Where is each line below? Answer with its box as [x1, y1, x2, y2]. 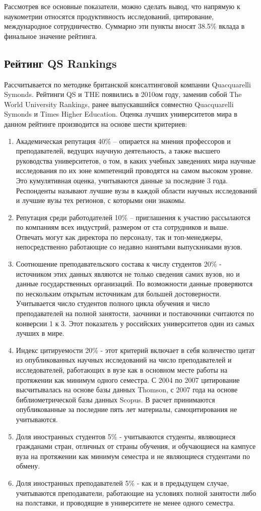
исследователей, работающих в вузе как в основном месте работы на [16, 365, 228, 375]
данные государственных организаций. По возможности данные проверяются [16, 278, 253, 289]
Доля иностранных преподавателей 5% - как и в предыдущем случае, [16, 477, 229, 488]
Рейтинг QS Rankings [4, 55, 117, 71]
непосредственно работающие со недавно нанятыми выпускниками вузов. [16, 241, 242, 252]
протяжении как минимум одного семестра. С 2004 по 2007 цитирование [16, 374, 240, 385]
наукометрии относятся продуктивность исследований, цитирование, [4, 11, 214, 21]
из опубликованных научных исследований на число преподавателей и [16, 354, 232, 365]
